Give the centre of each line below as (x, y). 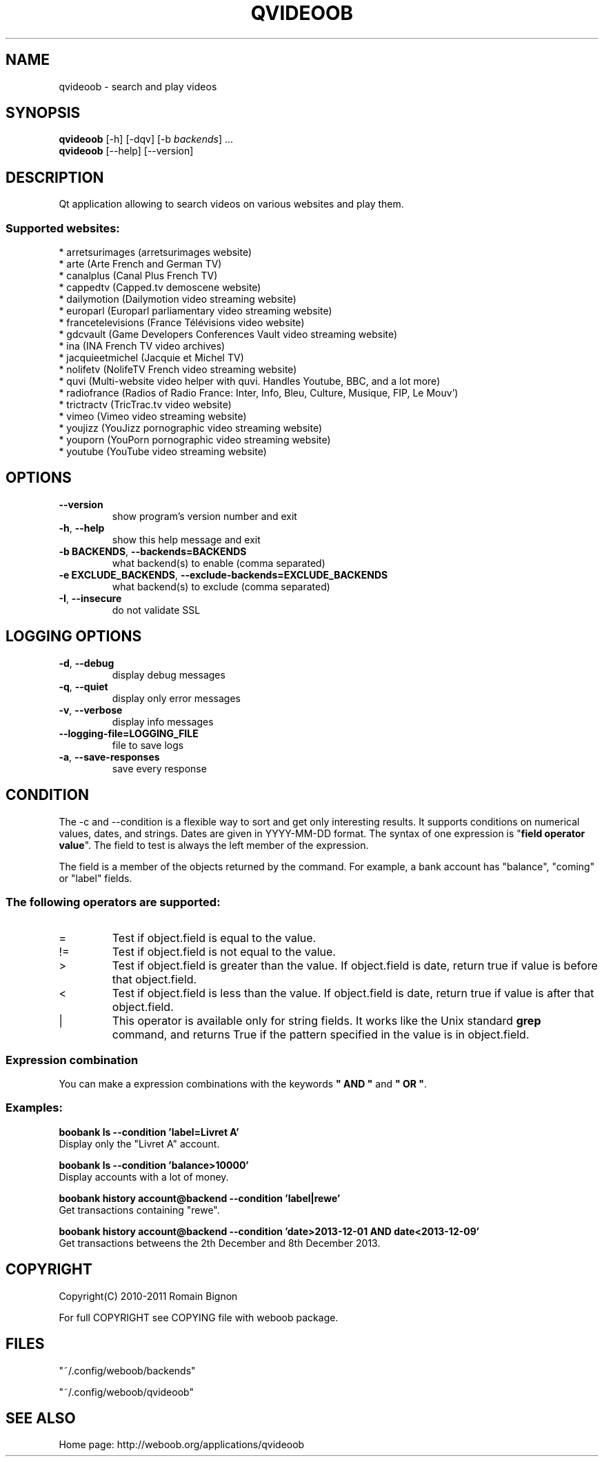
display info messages (163, 721)
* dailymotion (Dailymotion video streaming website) (178, 299)
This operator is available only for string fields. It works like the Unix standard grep (326, 1021)
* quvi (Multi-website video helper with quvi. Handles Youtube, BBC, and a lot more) (250, 381)
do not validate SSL (156, 610)
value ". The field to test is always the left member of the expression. (214, 845)
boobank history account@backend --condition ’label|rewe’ (200, 1198)
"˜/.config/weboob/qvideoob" (126, 1392)
